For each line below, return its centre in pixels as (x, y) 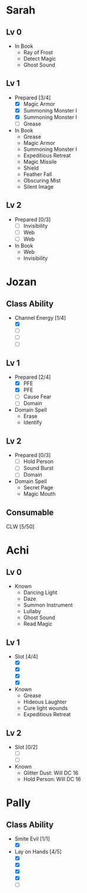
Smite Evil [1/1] (32, 839)
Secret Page (39, 488)
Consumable (30, 512)
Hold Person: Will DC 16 (52, 779)
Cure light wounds (46, 708)
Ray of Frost (38, 52)
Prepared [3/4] (33, 97)
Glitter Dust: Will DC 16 (51, 773)
